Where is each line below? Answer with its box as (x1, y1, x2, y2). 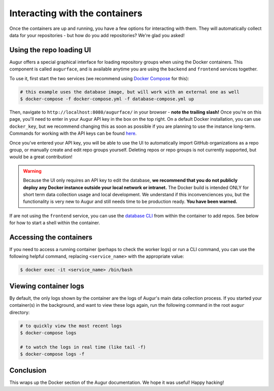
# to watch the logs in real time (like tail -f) (20, 344, 146, 350)
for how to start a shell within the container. (9, 220, 100, 226)
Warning (23, 168, 42, 174)
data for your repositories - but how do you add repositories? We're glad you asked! (9, 32, 185, 38)
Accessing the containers (9, 233, 93, 241)
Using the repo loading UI (9, 46, 91, 54)
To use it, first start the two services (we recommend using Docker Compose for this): (9, 75, 189, 81)
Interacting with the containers (9, 8, 143, 19)
